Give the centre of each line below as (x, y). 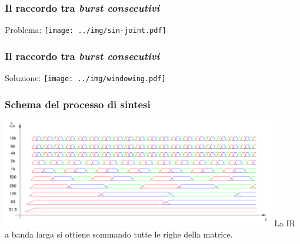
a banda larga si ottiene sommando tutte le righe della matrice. (119, 234)
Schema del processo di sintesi (78, 104)
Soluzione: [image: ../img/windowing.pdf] (85, 78)
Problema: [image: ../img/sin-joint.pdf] (86, 30)
